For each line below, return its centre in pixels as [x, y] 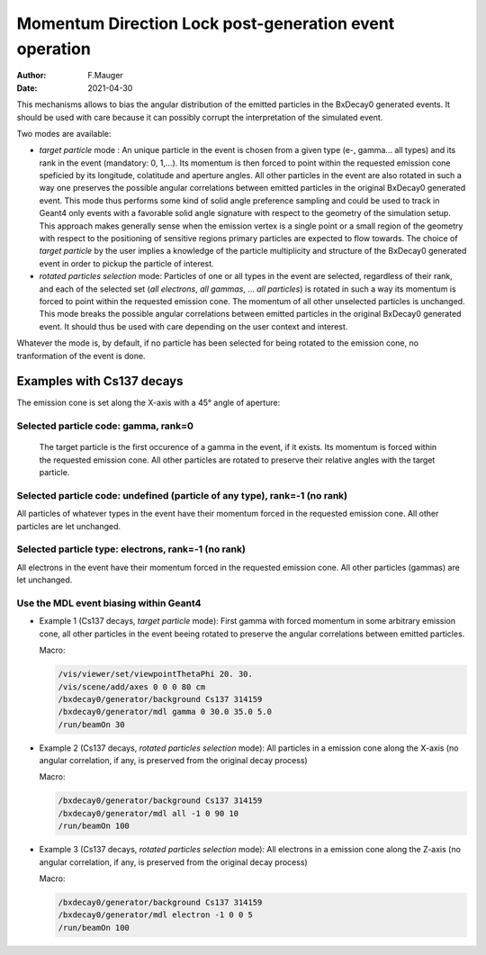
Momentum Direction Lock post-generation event [206, 23]
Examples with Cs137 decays [100, 381]
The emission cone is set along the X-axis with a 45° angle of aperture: [148, 403]
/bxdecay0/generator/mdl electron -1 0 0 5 [156, 915]
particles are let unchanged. [69, 526]
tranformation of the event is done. [81, 356]
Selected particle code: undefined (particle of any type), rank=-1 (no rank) [182, 495]
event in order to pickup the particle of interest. [127, 263]
